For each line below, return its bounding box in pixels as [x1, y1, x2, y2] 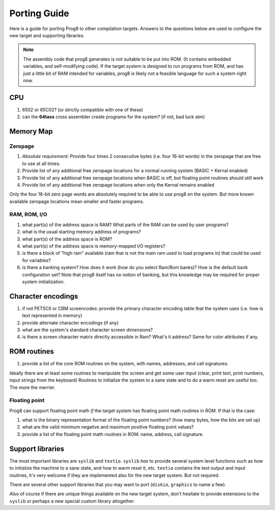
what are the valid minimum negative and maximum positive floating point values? [22, 424, 194, 430]
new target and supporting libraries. [9, 32, 85, 38]
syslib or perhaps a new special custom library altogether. [9, 498, 135, 504]
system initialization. [22, 278, 65, 285]
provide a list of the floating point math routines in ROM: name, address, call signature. [22, 431, 204, 437]
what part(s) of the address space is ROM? [22, 236, 112, 242]
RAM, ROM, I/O [9, 211, 48, 218]
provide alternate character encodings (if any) [22, 319, 119, 326]
